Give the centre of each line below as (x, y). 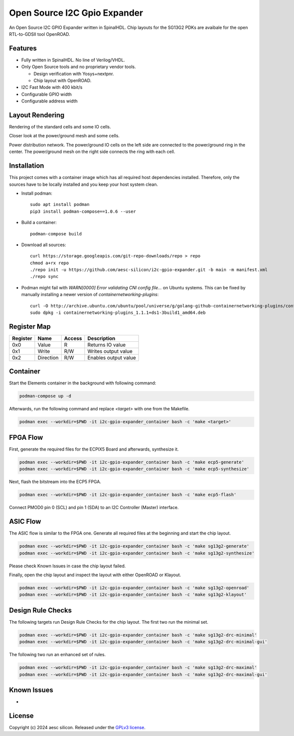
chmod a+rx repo (49, 263)
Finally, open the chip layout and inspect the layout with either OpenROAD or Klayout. (95, 575)
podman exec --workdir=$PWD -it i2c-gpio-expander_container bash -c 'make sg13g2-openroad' (134, 588)
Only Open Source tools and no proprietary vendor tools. (79, 67)
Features (23, 48)
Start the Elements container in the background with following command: (83, 383)
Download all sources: (44, 245)
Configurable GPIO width (47, 94)
